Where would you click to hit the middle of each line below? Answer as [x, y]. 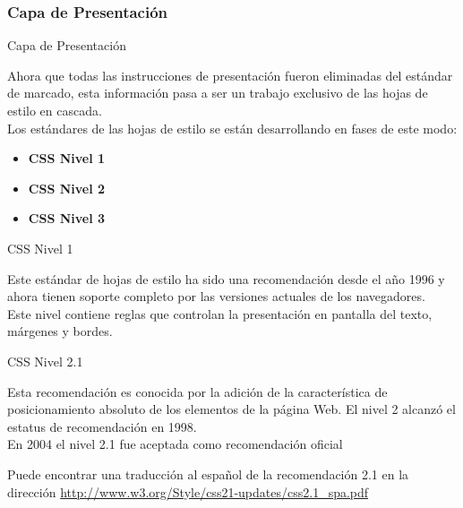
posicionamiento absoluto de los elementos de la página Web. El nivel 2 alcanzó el [231, 409]
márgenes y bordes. [60, 331]
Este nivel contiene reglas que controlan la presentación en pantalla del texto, [220, 313]
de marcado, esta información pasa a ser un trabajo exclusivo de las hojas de [218, 93]
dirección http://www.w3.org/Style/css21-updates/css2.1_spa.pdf [188, 491]
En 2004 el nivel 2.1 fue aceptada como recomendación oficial [175, 444]
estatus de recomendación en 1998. [102, 426]
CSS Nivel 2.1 [45, 361]
